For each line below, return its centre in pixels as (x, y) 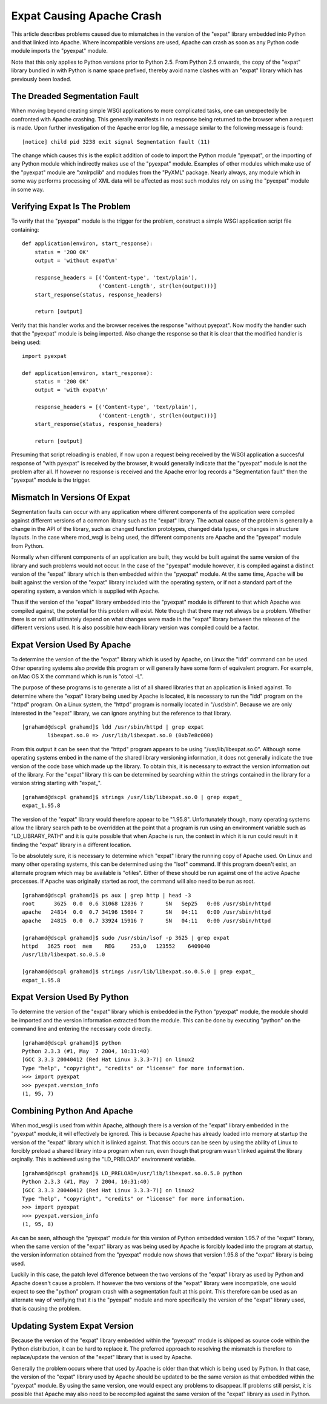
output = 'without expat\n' (76, 261)
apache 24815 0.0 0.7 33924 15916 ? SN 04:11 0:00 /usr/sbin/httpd (147, 920)
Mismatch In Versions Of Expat (71, 498)
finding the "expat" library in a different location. (71, 845)
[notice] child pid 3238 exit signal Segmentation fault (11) (116, 142)
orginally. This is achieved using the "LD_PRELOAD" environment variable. (104, 1159)
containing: (25, 229)
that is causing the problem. (46, 1308)
